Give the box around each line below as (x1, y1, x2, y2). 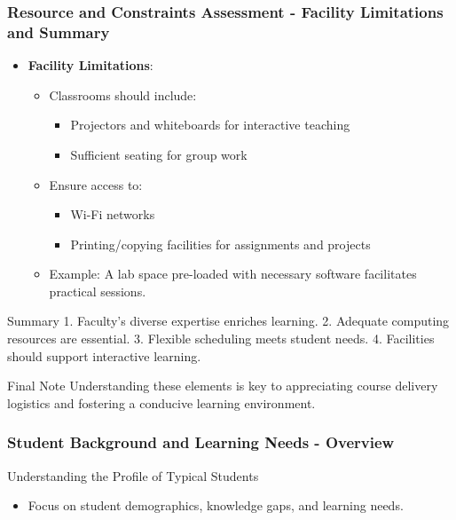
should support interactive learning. (7, 346, 201, 365)
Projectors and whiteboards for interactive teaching (70, 115, 350, 134)
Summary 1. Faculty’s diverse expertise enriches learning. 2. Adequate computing (7, 311, 450, 330)
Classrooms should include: (49, 85, 197, 104)
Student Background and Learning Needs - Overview (7, 431, 395, 453)
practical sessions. (49, 281, 146, 300)
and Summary (7, 20, 110, 43)
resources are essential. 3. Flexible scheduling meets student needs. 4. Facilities (7, 329, 435, 348)
